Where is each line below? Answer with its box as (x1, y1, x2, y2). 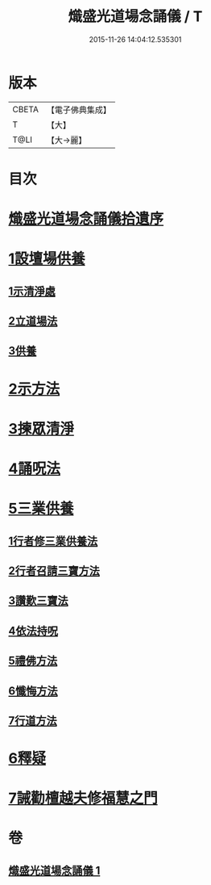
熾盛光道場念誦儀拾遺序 (8, 210, 164, 229)
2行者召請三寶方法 (8, 564, 101, 577)
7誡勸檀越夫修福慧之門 (8, 789, 159, 807)
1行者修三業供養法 (8, 534, 98, 547)
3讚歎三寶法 (8, 594, 68, 608)
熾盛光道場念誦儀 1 (8, 863, 101, 877)
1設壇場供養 (8, 250, 86, 268)
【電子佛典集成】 (46, 104, 111, 115)
